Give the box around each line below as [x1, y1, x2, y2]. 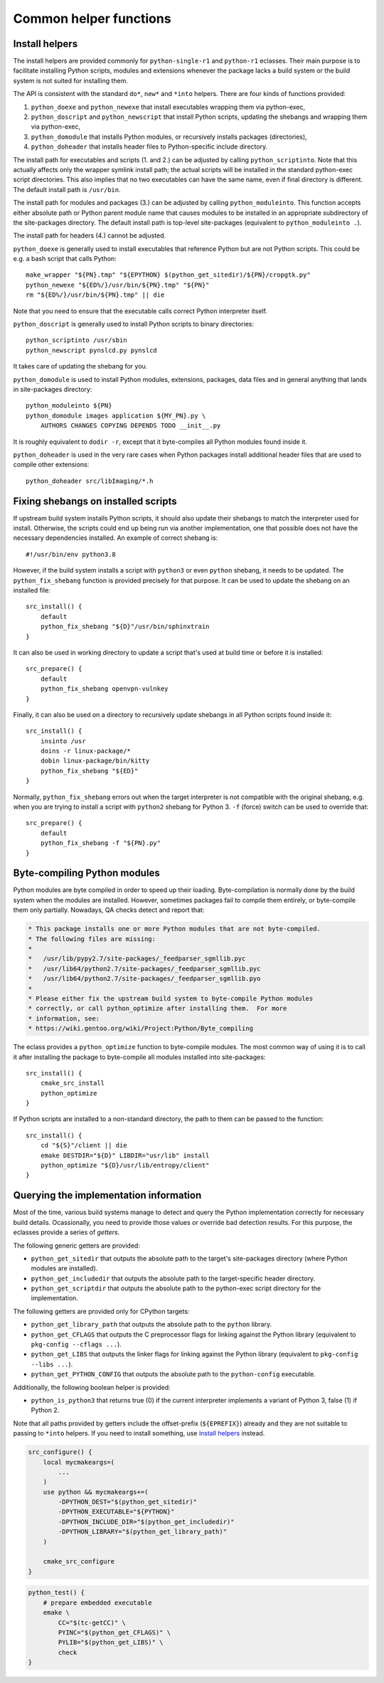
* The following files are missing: [28, 935, 156, 943]
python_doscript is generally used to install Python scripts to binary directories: [13, 320, 255, 329]
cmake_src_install [40, 1079, 105, 1088]
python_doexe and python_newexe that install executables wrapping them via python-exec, [31, 102, 306, 111]
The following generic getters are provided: [13, 1241, 140, 1250]
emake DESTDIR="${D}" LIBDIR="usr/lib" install [40, 1151, 210, 1159]
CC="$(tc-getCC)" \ [58, 1618, 126, 1627]
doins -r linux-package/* [40, 747, 132, 755]
